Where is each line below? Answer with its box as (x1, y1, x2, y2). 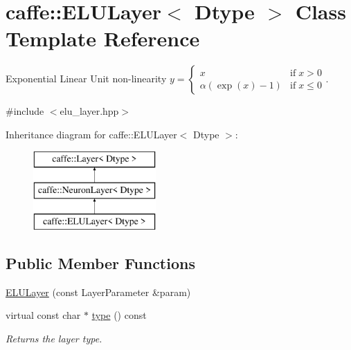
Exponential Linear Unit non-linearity (6, 71, 167, 86)
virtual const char (6, 308, 81, 322)
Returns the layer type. (6, 331, 102, 345)
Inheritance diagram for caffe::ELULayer (6, 127, 177, 141)
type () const (91, 308, 147, 322)
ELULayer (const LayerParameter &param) (6, 284, 191, 299)
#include (6, 104, 44, 118)
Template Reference (6, 24, 200, 53)
